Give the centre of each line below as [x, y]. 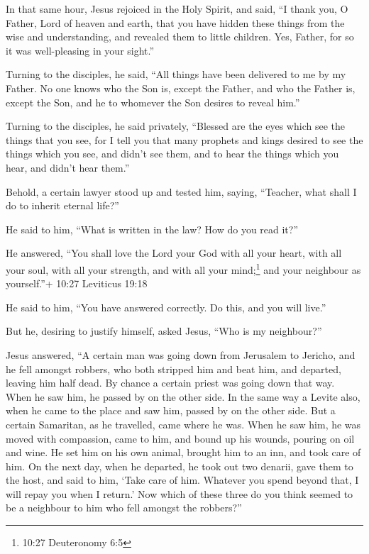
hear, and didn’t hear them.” [68, 167]
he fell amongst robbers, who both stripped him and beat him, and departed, [174, 369]
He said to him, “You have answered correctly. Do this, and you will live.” [166, 307]
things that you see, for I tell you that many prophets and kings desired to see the [184, 139]
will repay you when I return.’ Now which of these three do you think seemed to [180, 493]
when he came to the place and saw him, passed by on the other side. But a [171, 410]
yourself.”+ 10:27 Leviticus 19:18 [77, 283]
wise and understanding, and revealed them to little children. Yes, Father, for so [180, 37]
